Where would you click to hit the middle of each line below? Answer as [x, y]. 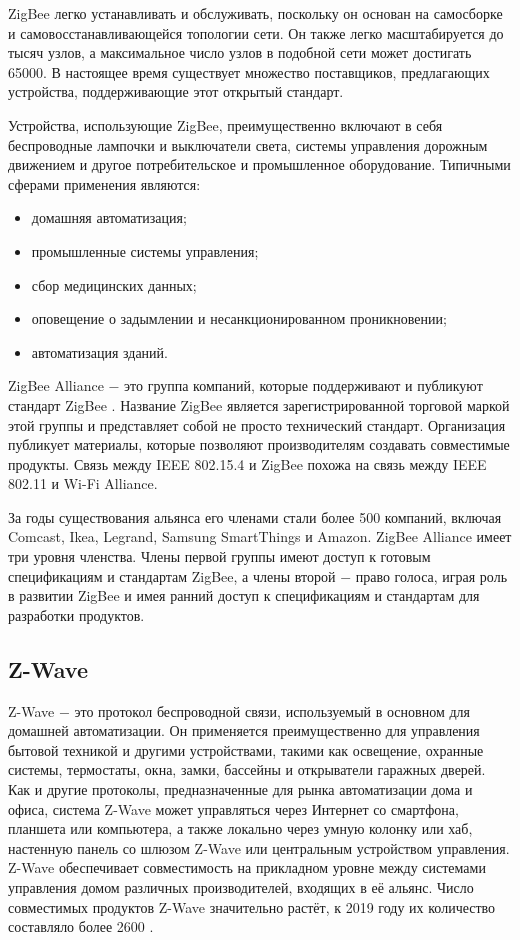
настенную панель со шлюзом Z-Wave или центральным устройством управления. [259, 847]
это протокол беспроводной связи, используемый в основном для [272, 710]
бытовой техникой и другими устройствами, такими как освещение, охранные [246, 749]
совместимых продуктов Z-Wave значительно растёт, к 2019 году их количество [252, 906]
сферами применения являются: [104, 183]
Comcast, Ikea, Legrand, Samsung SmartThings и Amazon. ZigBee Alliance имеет [260, 536]
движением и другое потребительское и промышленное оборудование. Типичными [259, 164]
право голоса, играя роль [431, 575]
